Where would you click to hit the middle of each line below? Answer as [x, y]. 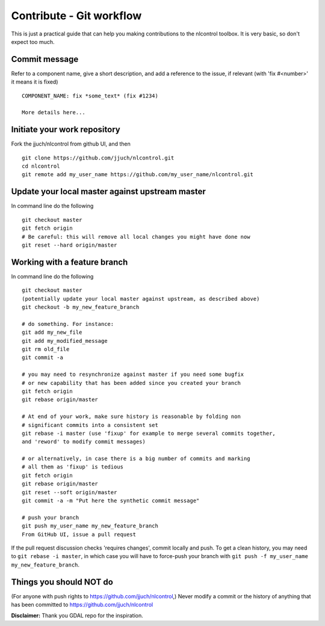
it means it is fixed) [35, 82]
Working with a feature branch [70, 262]
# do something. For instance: [68, 324]
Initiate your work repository [66, 130]
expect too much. [33, 41]
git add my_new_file [52, 333]
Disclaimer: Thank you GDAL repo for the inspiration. [77, 616]
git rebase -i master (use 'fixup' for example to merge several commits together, [149, 433]
